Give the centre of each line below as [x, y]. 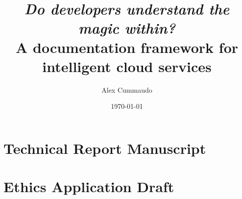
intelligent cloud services [127, 66]
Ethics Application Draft [89, 187]
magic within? [127, 28]
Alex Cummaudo [127, 89]
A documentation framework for [127, 47]
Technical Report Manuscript [105, 148]
